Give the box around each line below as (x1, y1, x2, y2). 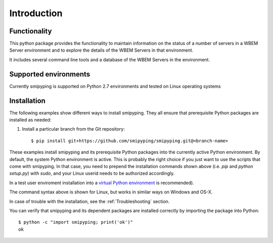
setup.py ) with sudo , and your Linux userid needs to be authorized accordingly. (9, 170, 175, 177)
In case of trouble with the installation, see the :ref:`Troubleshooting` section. (9, 198, 170, 205)
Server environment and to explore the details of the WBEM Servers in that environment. (9, 47, 194, 53)
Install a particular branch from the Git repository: (22, 126, 125, 132)
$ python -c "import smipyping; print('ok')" (18, 219, 133, 225)
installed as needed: (9, 117, 52, 123)
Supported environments (9, 70, 90, 78)
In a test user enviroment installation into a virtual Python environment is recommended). (9, 180, 194, 186)
